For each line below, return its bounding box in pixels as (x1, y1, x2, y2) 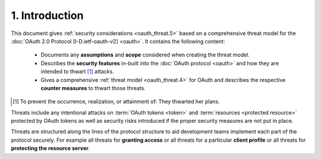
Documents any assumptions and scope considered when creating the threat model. (40, 51, 250, 59)
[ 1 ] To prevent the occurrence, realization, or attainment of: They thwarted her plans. (12, 98, 220, 105)
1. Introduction (11, 9, 84, 22)
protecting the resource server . (11, 145, 90, 152)
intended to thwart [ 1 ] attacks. (40, 68, 114, 75)
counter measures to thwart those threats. (40, 84, 146, 91)
